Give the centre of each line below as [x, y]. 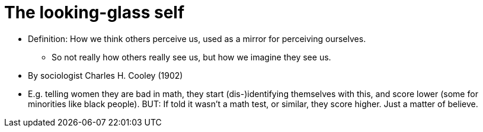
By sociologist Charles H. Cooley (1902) [105, 75]
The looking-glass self [95, 12]
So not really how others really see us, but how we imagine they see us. [191, 57]
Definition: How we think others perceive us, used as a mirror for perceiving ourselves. [197, 38]
